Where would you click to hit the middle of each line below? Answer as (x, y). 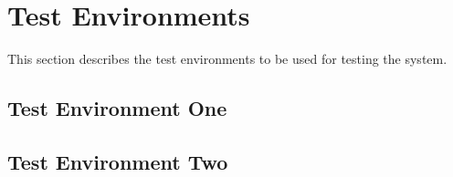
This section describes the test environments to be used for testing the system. (227, 59)
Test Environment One (117, 108)
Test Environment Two (118, 161)
